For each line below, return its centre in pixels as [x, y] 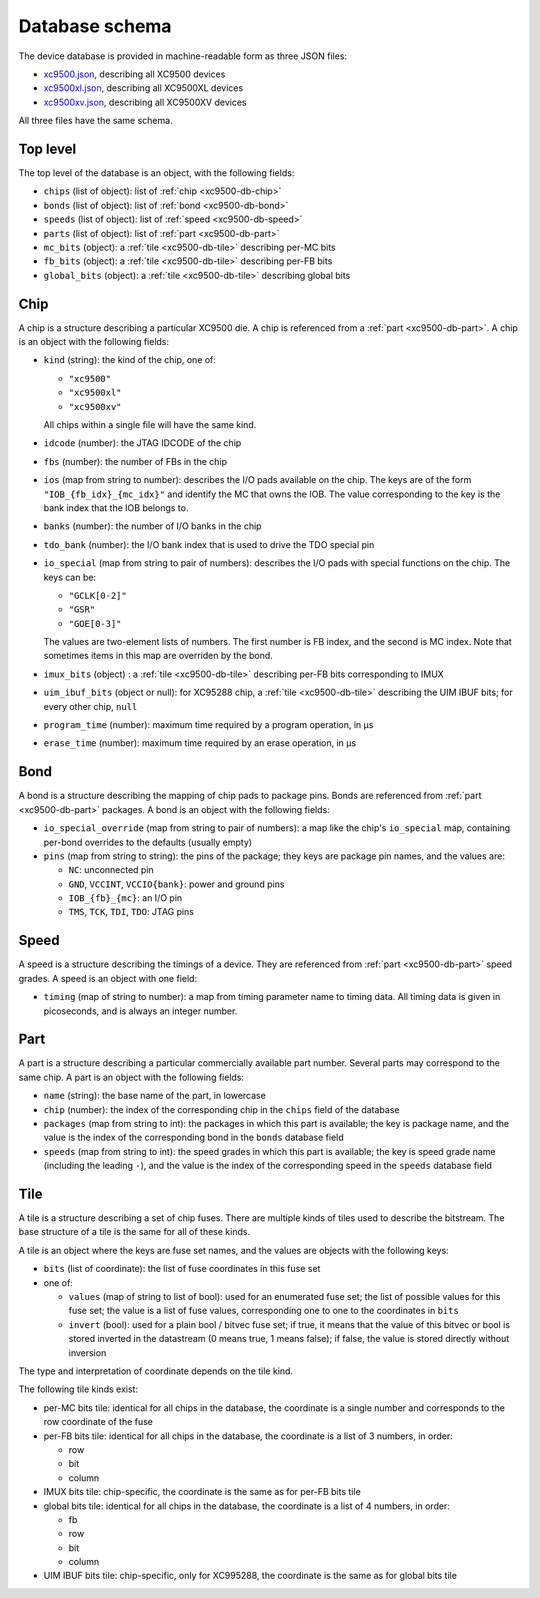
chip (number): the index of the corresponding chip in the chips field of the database [221, 1109]
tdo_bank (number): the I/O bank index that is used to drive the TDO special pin [209, 544]
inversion [87, 1352]
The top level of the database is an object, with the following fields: [156, 173]
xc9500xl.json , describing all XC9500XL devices [143, 88]
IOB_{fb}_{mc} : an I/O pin [125, 898]
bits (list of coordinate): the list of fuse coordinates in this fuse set [182, 1269]
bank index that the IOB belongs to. [116, 507]
